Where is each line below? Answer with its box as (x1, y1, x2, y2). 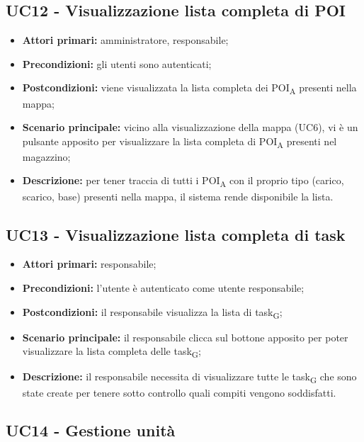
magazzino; (22, 149, 71, 164)
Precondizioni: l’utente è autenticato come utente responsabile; (22, 280, 305, 295)
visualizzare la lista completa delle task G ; (22, 344, 201, 361)
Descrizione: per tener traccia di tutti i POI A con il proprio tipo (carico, (22, 173, 344, 190)
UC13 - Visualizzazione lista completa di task (6, 223, 346, 245)
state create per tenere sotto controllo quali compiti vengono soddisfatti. (22, 385, 336, 399)
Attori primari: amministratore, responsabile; (22, 33, 229, 47)
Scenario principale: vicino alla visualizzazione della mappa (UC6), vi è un (22, 120, 358, 135)
